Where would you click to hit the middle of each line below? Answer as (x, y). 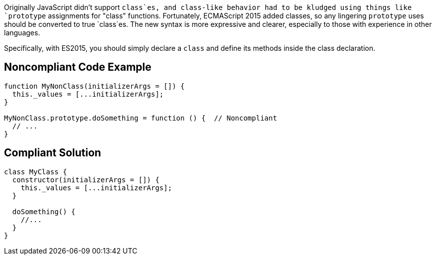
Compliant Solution (53, 153)
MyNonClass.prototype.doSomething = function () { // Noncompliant (141, 118)
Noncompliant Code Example (78, 67)
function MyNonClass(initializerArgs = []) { (94, 86)
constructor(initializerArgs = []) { (86, 180)
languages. (22, 33)
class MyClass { (36, 172)
